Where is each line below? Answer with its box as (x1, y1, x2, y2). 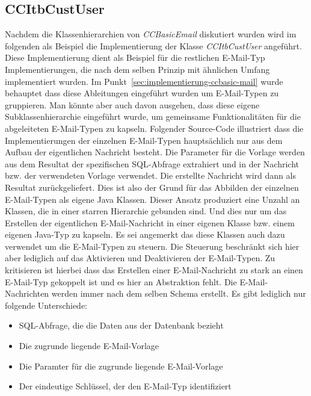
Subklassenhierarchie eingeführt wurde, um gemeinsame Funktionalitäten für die (5, 110, 301, 123)
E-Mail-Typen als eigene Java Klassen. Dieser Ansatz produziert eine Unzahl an (5, 193, 300, 205)
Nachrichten (5, 287, 49, 300)
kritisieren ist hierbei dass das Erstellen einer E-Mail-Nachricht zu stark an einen (5, 264, 303, 276)
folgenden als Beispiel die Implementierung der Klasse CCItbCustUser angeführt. (5, 39, 302, 52)
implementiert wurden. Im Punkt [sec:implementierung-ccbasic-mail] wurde (5, 75, 283, 87)
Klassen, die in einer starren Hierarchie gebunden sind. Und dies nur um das (5, 205, 287, 217)
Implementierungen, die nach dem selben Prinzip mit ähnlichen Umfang (5, 63, 270, 75)
